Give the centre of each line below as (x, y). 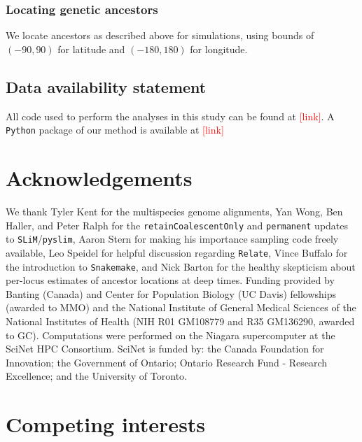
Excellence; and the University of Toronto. (96, 376)
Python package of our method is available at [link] (115, 130)
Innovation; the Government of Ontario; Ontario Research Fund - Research (167, 362)
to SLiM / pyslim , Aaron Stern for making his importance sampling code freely (172, 239)
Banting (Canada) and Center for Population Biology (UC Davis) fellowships (171, 293)
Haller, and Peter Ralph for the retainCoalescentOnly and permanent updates (177, 225)
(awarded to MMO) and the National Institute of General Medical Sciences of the (181, 307)
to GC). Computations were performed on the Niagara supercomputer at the (170, 335)
